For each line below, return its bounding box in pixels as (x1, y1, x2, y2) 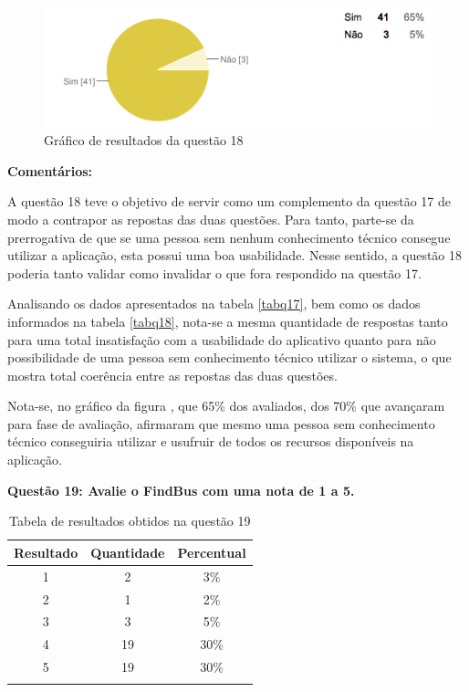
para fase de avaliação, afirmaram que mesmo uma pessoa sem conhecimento (7, 414, 435, 433)
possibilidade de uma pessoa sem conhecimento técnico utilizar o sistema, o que (7, 348, 452, 367)
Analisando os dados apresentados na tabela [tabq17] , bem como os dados (7, 294, 421, 313)
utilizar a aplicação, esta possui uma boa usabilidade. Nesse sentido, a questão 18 (7, 246, 463, 265)
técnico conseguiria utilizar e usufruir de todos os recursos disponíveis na (7, 432, 414, 451)
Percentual (177, 542, 246, 561)
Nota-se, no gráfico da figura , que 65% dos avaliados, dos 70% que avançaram (7, 396, 445, 415)
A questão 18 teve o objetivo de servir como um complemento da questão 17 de (7, 192, 451, 211)
